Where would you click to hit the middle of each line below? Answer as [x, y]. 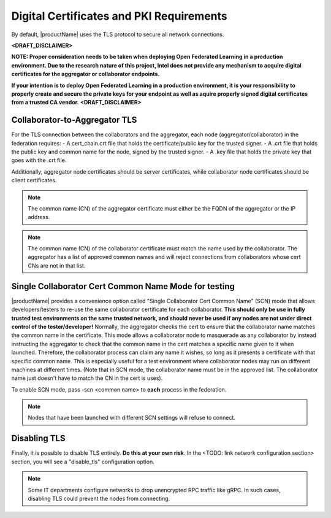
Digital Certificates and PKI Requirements [120, 16]
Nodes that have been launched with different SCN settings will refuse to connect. [132, 418]
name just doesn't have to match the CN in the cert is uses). [87, 378]
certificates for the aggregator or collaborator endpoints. [86, 74]
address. [39, 217]
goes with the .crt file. [39, 160]
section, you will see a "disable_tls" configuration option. [83, 462]
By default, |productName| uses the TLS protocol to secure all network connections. [118, 34]
